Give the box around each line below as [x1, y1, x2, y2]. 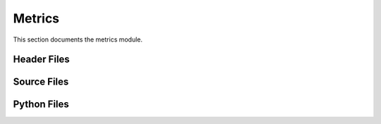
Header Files [13, 54, 70, 66]
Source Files [13, 76, 69, 88]
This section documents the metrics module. [13, 35, 143, 44]
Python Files [13, 99, 70, 111]
